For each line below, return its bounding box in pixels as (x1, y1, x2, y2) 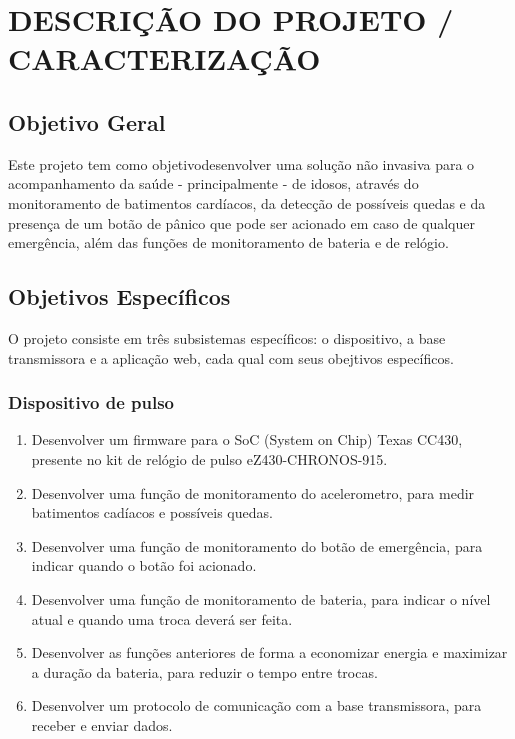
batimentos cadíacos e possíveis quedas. (31, 502, 273, 523)
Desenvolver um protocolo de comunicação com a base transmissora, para (31, 695, 482, 716)
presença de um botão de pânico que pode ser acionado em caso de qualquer (8, 212, 475, 233)
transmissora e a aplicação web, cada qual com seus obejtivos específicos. (8, 347, 454, 368)
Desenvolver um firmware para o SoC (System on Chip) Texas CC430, (31, 429, 463, 450)
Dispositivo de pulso (8, 390, 175, 415)
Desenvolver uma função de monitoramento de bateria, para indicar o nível (31, 588, 491, 609)
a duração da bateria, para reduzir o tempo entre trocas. (31, 661, 378, 682)
